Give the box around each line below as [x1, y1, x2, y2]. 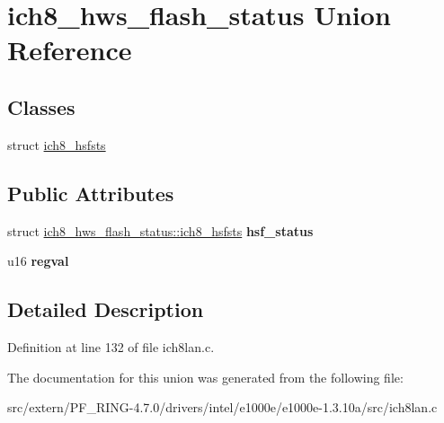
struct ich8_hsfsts [7, 135, 106, 154]
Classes [7, 93, 75, 120]
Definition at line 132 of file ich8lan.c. [7, 337, 215, 356]
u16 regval [7, 251, 69, 270]
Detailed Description [7, 295, 204, 323]
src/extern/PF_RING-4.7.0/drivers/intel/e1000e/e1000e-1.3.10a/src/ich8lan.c [7, 398, 438, 417]
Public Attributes [7, 179, 174, 207]
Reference [7, 31, 132, 68]
